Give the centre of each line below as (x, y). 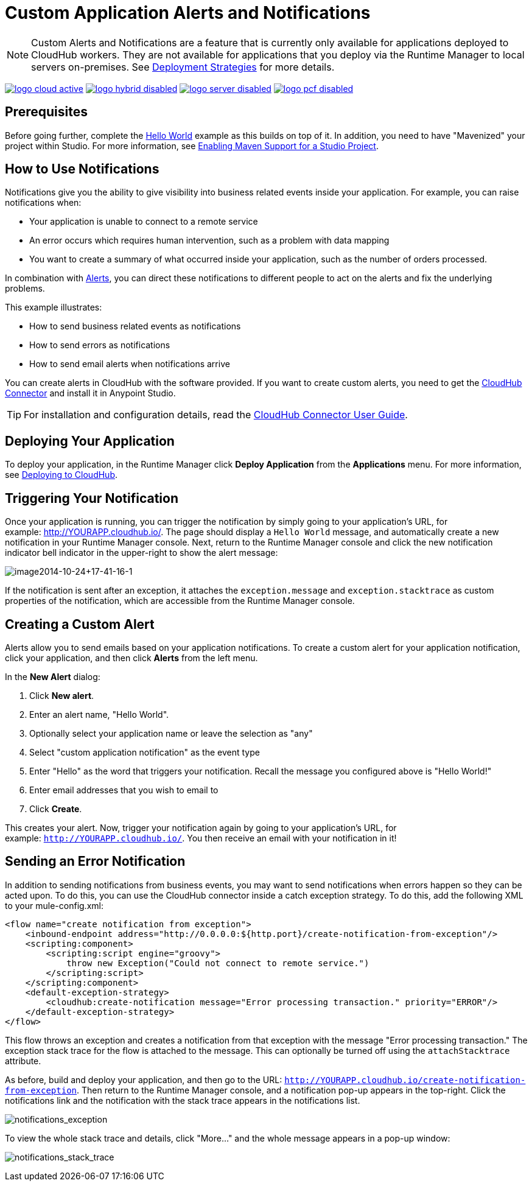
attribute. (23, 1061)
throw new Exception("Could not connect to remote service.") (218, 963)
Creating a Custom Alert (80, 624)
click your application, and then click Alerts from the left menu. (131, 658)
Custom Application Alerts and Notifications (188, 13)
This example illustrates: (54, 307)
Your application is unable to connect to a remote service (144, 222)
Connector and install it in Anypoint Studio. (90, 393)
